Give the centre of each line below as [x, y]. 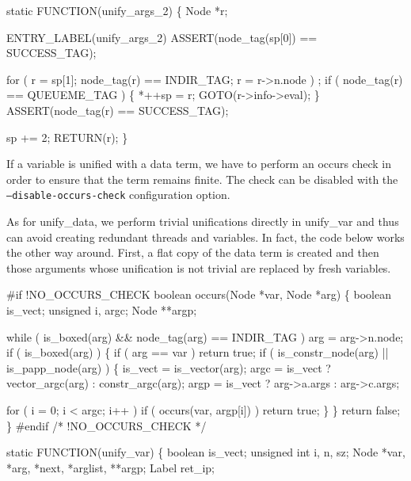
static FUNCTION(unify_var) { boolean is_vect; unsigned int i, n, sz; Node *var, [206, 452]
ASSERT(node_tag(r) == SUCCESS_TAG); [118, 110]
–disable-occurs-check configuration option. [118, 195]
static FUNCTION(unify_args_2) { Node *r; [117, 10]
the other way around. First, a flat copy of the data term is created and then [193, 252]
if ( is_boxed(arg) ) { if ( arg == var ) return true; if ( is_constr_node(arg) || [198, 352]
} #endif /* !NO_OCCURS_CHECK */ [107, 425]
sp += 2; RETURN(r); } [67, 137]
